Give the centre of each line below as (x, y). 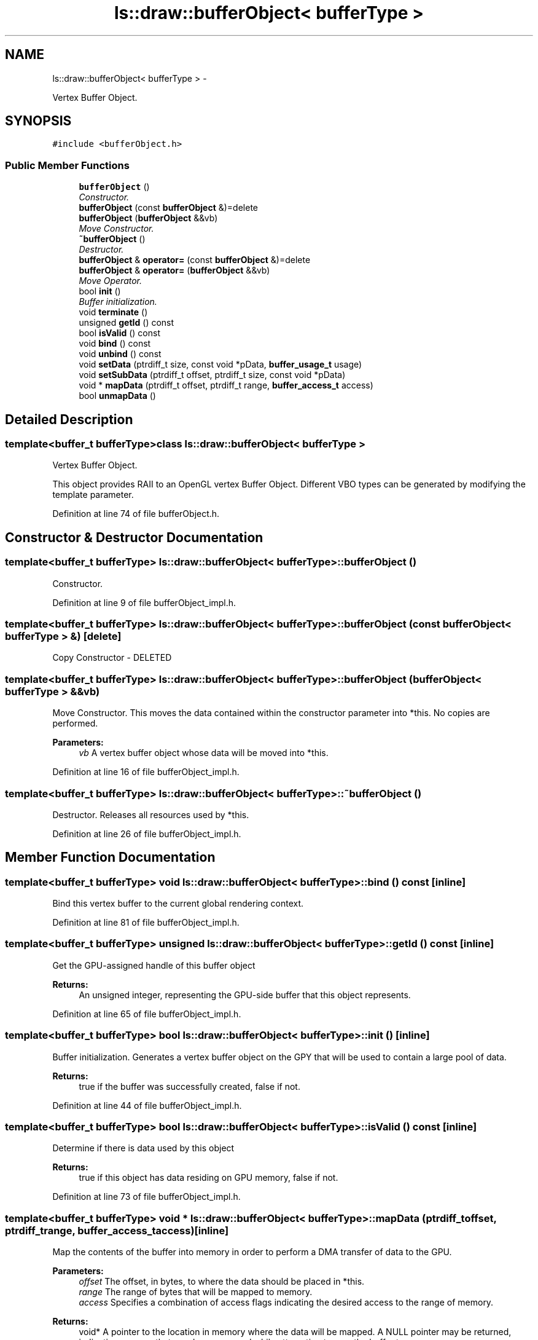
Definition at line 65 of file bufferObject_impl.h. (147, 1014)
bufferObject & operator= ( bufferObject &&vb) (174, 270)
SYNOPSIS (38, 121)
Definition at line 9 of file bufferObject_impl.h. (144, 602)
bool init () (100, 291)
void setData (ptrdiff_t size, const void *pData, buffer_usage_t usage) (220, 365)
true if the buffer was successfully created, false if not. (189, 1086)
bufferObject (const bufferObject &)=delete (168, 208)
